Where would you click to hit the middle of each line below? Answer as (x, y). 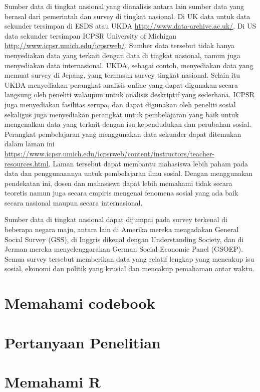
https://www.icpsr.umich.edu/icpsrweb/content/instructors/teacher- (110, 153)
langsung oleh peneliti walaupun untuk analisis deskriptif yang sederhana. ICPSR (130, 94)
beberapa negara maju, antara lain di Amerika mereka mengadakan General (122, 229)
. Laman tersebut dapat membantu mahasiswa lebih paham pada (148, 163)
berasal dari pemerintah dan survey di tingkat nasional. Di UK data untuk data (127, 16)
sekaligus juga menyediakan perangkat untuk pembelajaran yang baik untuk (122, 114)
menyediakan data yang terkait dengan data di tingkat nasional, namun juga (122, 55)
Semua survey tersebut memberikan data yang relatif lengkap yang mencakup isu (129, 258)
